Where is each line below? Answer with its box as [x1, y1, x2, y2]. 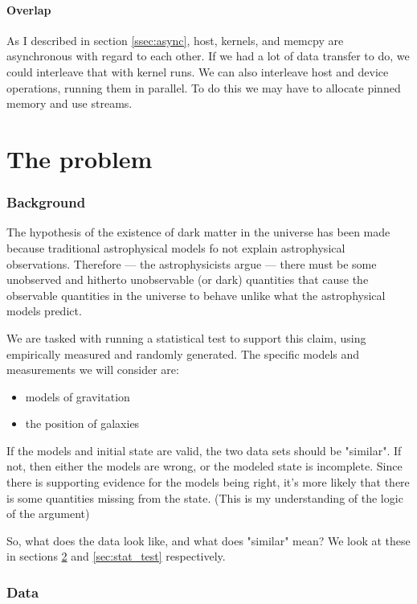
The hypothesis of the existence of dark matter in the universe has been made [6, 224, 390, 240]
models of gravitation [25, 388, 130, 405]
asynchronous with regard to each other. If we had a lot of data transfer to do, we [6, 47, 410, 64]
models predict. [6, 302, 82, 319]
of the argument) [6, 505, 90, 522]
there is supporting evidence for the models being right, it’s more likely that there [6, 474, 410, 491]
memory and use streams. [6, 95, 133, 112]
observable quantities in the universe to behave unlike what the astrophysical [6, 286, 386, 303]
